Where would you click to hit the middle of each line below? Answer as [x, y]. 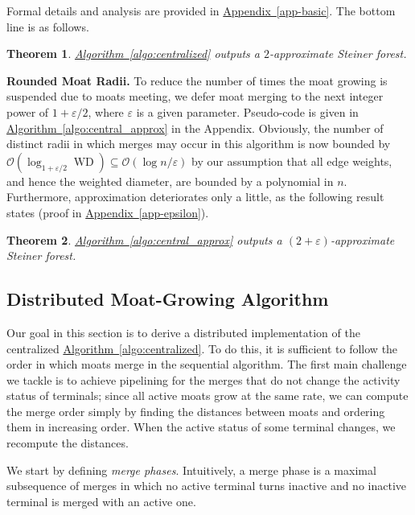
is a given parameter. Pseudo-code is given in [247, 111]
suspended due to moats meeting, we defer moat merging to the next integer [195, 96]
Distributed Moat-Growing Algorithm [168, 299]
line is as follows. [48, 26]
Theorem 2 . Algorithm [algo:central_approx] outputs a [144, 239]
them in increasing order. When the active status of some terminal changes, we [201, 427]
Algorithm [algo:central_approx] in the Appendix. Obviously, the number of [195, 128]
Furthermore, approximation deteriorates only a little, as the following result [195, 197]
